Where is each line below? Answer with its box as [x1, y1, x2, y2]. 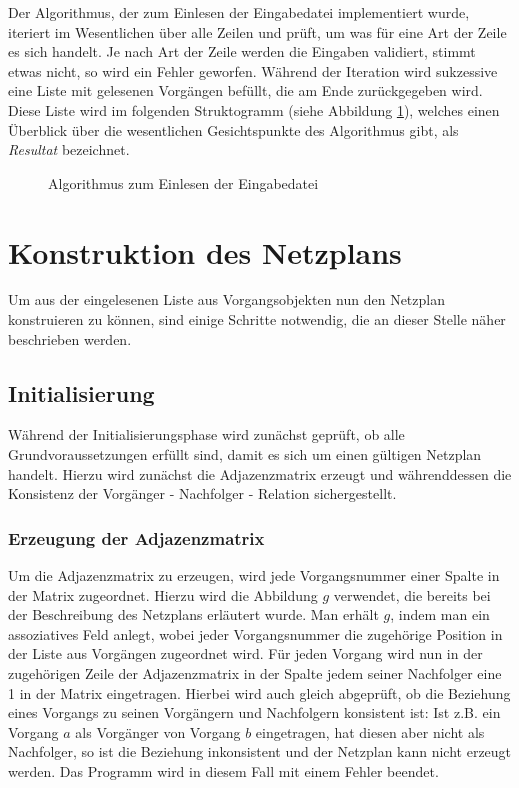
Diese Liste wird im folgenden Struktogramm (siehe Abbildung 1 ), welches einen [8, 99, 500, 120]
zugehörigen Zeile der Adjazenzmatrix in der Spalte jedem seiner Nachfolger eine [8, 663, 502, 684]
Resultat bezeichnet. [8, 139, 130, 160]
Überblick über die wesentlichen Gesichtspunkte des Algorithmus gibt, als [8, 119, 459, 140]
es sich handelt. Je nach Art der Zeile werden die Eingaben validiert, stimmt [8, 41, 476, 62]
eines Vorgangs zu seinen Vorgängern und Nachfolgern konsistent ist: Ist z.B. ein [8, 702, 501, 723]
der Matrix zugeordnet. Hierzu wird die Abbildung [8, 584, 318, 605]
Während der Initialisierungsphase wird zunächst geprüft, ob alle [8, 424, 405, 445]
